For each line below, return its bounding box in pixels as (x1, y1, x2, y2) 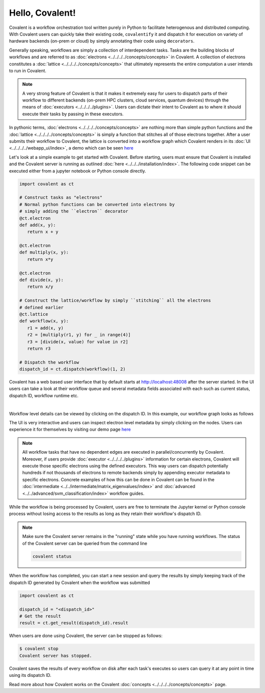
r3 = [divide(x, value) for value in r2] (27, 339, 129, 344)
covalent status (32, 553, 72, 559)
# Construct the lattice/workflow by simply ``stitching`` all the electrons (19, 298, 211, 304)
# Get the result (19, 614, 61, 619)
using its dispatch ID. (9, 672, 52, 678)
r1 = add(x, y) (27, 325, 64, 331)
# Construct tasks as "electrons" (19, 195, 103, 201)
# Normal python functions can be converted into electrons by (19, 202, 175, 207)
